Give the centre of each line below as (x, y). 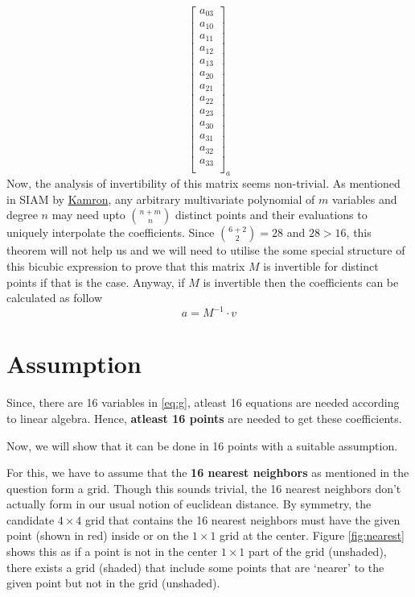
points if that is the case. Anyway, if (96, 282)
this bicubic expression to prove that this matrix (126, 265)
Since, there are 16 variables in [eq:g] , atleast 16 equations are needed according (203, 402)
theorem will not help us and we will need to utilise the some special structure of (206, 250)
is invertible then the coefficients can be (301, 282)
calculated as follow (55, 298)
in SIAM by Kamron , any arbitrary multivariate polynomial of (161, 199)
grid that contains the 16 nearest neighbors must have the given (243, 519)
